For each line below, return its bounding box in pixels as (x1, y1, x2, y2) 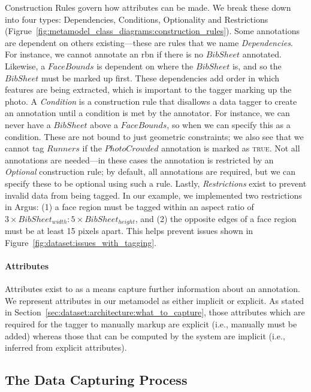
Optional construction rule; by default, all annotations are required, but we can (5, 165, 296, 178)
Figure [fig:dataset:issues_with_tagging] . (5, 236, 156, 248)
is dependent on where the (96, 59, 194, 72)
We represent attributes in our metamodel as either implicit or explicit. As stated (5, 294, 304, 306)
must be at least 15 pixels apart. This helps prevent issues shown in (5, 224, 253, 237)
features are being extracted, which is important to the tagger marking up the (5, 83, 292, 96)
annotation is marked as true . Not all (161, 142, 300, 154)
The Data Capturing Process (5, 370, 188, 389)
